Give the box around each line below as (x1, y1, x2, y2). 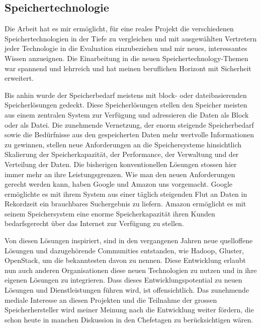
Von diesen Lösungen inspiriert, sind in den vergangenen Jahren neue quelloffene (5, 235, 253, 246)
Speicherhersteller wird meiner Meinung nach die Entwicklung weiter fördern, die (5, 304, 254, 315)
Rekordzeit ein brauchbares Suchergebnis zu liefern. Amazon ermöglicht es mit (5, 198, 246, 209)
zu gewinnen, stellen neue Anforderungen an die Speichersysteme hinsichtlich (5, 139, 241, 149)
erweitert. (5, 73, 34, 83)
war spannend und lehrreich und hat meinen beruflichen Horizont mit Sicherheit (5, 63, 251, 73)
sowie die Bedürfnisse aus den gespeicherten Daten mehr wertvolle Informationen (5, 129, 254, 140)
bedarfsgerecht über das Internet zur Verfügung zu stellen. (5, 218, 184, 229)
